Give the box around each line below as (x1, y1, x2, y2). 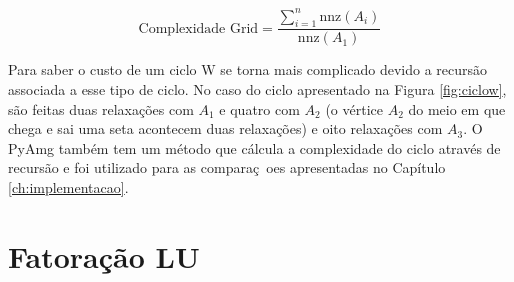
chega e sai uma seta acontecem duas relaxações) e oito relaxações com (8, 118, 443, 139)
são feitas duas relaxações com (8, 98, 194, 119)
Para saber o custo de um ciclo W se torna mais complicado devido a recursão (8, 59, 488, 80)
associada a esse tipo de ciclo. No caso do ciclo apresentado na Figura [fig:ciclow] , (8, 78, 507, 99)
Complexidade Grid (138, 21, 259, 36)
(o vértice (325, 98, 383, 119)
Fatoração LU (8, 235, 200, 276)
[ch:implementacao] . (8, 176, 129, 197)
